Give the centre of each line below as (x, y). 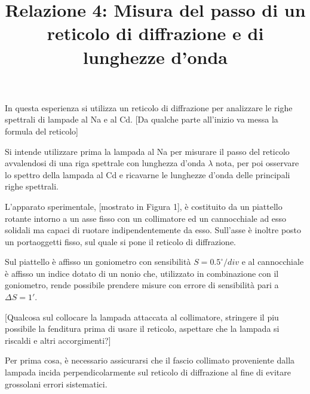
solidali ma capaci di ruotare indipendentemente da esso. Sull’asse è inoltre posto (153, 230)
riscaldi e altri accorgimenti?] (58, 340)
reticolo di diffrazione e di (155, 33)
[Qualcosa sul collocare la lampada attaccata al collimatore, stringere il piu (142, 317)
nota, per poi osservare (257, 163)
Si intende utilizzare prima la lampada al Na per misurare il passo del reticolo (147, 151)
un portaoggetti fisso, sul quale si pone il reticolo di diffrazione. (121, 241)
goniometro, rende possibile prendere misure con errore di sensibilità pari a (142, 285)
